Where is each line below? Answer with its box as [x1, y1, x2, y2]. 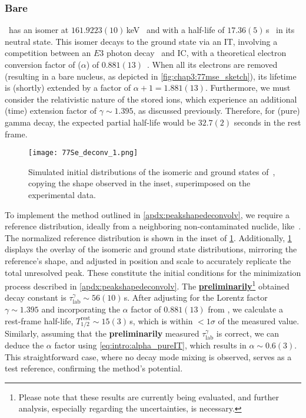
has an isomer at [8, 24, 69, 36]
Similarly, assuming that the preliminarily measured [5, 327, 199, 340]
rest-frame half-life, [5, 314, 74, 327]
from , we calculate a [208, 303, 283, 315]
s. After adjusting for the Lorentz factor [124, 291, 268, 304]
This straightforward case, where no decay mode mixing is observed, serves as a [5, 350, 292, 363]
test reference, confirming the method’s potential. [5, 362, 183, 374]
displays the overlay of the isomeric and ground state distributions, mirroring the [5, 243, 297, 255]
